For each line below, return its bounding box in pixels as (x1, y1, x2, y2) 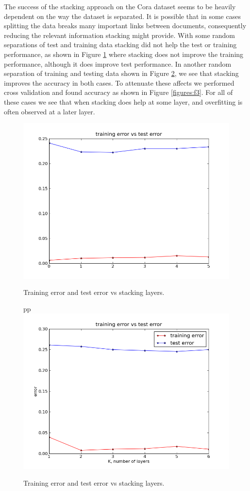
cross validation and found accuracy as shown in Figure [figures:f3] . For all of (4, 87, 233, 97)
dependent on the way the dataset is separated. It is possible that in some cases (4, 11, 241, 21)
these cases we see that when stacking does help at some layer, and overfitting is (4, 96, 243, 107)
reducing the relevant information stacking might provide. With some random (4, 30, 235, 40)
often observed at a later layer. (4, 106, 95, 116)
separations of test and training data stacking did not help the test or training (4, 39, 237, 50)
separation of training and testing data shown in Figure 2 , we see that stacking (4, 68, 239, 78)
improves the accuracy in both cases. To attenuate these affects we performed (4, 77, 234, 88)
